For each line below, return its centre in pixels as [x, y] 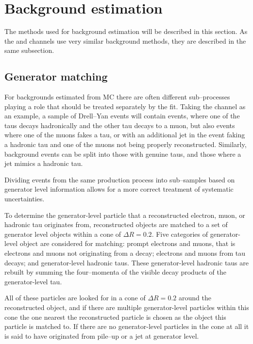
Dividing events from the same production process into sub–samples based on [120, 179]
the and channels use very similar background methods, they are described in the [125, 41]
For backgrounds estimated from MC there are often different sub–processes [117, 97]
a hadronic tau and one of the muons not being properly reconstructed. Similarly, [126, 144]
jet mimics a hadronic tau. [44, 163]
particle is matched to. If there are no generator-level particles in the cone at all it [127, 326]
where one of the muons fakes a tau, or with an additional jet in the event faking [125, 135]
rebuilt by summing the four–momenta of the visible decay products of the [115, 272]
